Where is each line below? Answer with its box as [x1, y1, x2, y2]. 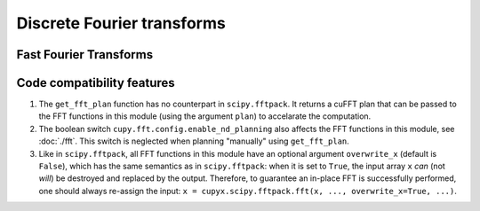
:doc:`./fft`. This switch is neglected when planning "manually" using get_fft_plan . [38, 136, 350, 146]
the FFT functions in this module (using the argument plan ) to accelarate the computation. [38, 111, 372, 121]
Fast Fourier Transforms [16, 47, 154, 62]
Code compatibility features [16, 75, 175, 90]
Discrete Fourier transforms [16, 13, 226, 33]
